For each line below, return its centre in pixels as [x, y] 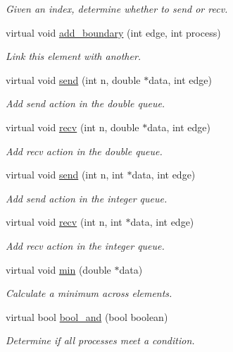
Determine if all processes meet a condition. [100, 340]
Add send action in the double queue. [86, 103]
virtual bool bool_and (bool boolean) [87, 316]
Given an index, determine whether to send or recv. [117, 8]
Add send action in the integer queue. [87, 198]
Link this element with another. [74, 56]
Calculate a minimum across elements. [89, 293]
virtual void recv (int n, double [73, 127]
